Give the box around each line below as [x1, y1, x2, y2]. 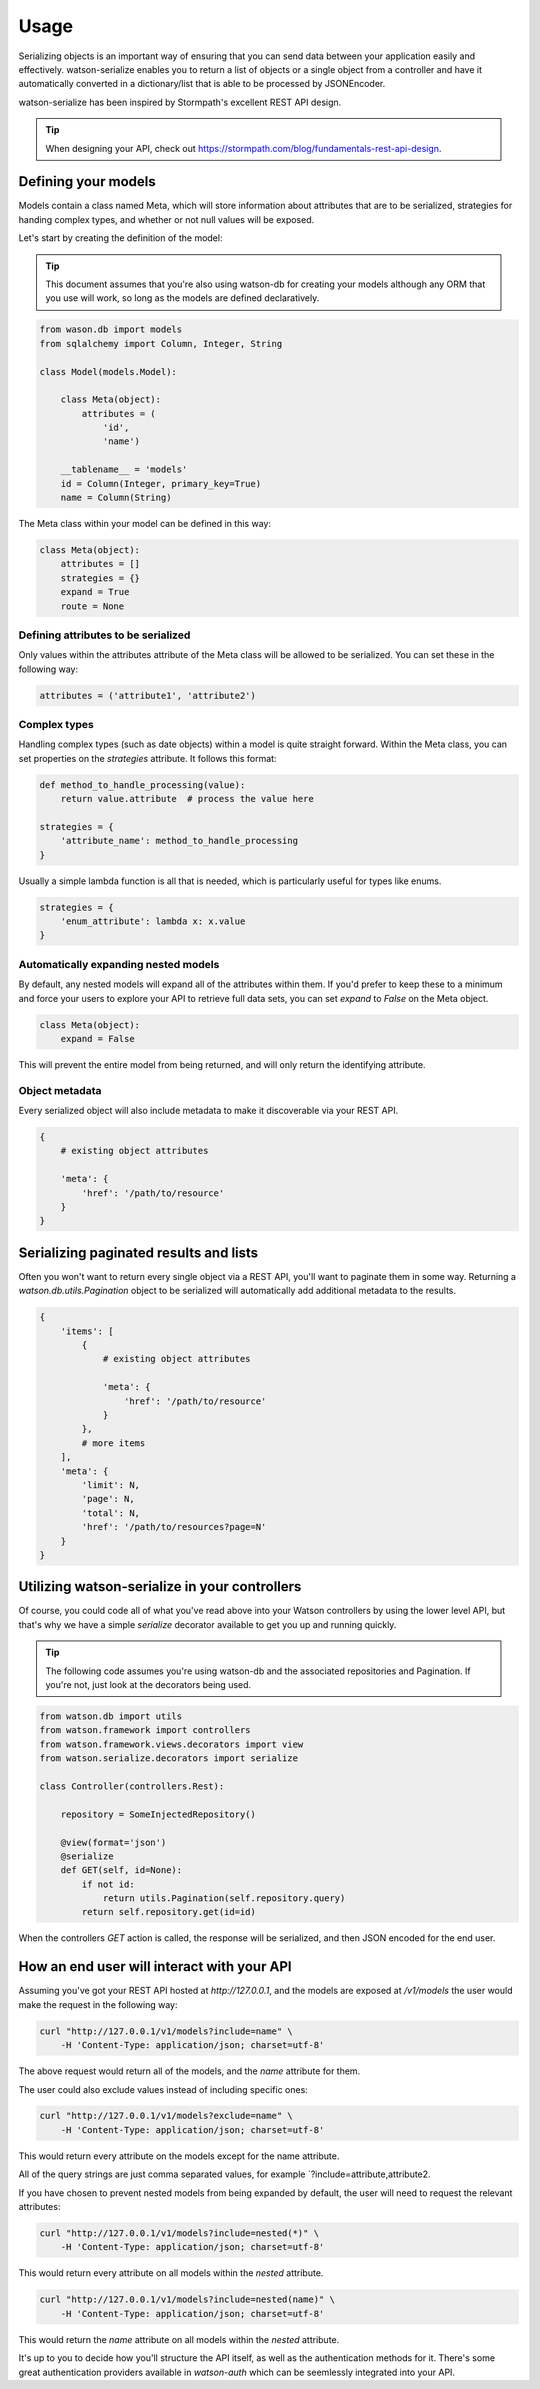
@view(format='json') [60, 1836, 167, 1848]
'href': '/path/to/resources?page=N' [81, 1521, 267, 1533]
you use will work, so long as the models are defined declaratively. [45, 292, 320, 304]
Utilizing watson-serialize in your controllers [18, 1578, 302, 1595]
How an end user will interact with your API [18, 1958, 292, 1975]
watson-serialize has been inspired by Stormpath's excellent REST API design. [18, 96, 342, 108]
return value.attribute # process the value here [60, 793, 314, 805]
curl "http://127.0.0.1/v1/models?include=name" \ [39, 2025, 294, 2037]
